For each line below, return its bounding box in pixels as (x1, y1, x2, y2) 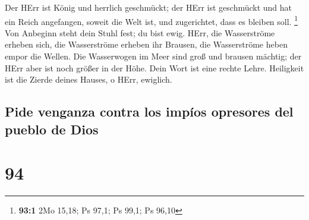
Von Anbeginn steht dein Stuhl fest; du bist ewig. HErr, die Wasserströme (5, 26, 275, 39)
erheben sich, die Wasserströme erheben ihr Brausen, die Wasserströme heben (5, 38, 288, 51)
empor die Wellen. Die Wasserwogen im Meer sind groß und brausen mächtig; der (5, 50, 302, 62)
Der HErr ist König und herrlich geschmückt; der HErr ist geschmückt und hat (5, 1, 292, 13)
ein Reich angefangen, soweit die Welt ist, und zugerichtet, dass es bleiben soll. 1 (5, 13, 298, 27)
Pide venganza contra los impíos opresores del (5, 102, 294, 121)
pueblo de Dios (5, 120, 99, 138)
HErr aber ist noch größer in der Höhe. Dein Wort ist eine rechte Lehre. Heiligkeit (5, 61, 304, 74)
